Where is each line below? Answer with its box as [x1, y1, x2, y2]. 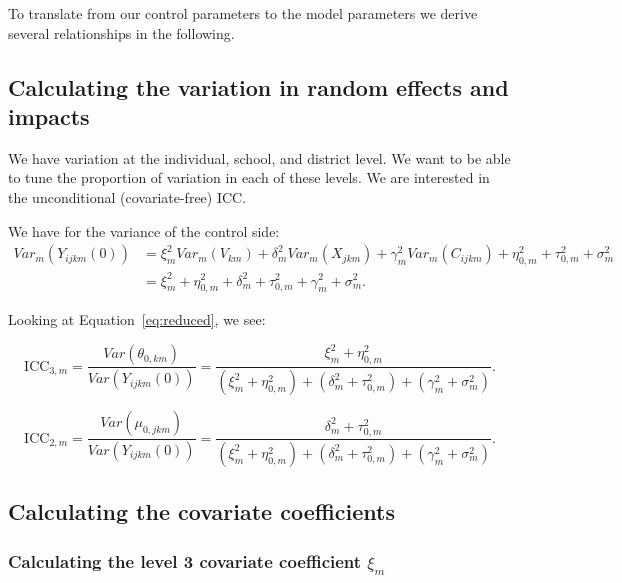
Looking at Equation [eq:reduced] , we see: [8, 309, 266, 330]
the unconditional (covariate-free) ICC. [8, 186, 247, 207]
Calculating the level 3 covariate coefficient [8, 548, 362, 573]
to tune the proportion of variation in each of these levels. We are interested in [8, 167, 490, 188]
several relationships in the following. [8, 22, 235, 43]
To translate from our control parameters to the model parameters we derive [8, 3, 478, 23]
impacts [8, 100, 90, 131]
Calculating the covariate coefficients [8, 496, 396, 527]
